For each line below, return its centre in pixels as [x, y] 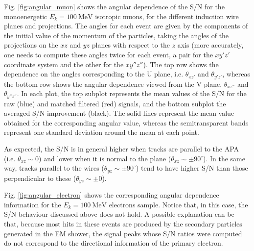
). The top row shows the [181, 64]
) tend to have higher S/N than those [192, 168]
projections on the [31, 45]
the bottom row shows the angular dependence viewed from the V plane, [113, 84]
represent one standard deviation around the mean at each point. [102, 132]
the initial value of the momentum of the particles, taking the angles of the [116, 35]
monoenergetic [26, 16]
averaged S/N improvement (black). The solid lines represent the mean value [119, 113]
